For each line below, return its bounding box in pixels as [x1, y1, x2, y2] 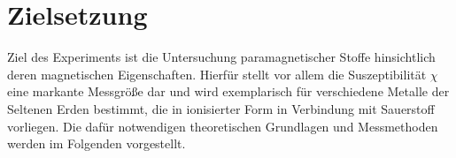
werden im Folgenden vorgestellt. [7, 134, 186, 153]
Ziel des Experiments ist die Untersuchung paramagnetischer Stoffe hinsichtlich [7, 48, 436, 66]
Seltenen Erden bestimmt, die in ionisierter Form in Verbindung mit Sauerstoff [7, 99, 435, 117]
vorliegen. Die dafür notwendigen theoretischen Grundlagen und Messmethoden [7, 117, 438, 135]
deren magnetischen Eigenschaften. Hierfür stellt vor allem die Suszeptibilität [7, 64, 427, 83]
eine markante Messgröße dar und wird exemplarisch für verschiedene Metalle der [7, 82, 450, 101]
